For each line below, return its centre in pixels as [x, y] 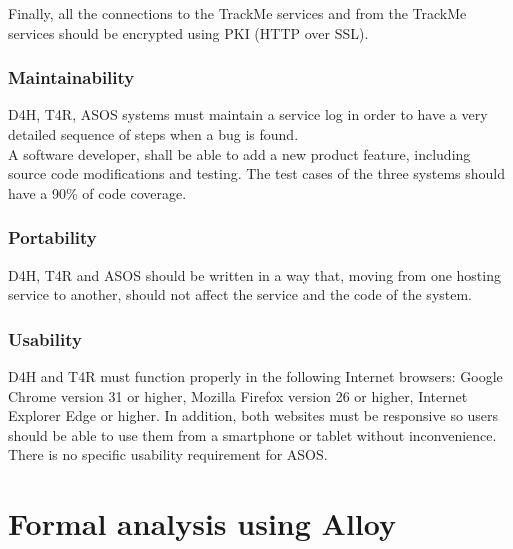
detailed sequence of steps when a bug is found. [153, 134]
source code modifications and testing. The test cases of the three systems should [256, 173]
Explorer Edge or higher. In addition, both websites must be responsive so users [253, 415]
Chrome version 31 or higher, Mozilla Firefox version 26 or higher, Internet [238, 395]
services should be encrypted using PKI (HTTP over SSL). [188, 32]
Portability [52, 237]
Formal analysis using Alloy [202, 523]
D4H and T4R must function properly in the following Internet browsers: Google [255, 376]
